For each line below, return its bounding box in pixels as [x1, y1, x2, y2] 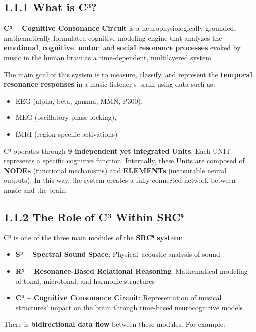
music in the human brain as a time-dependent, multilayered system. [4, 52, 213, 62]
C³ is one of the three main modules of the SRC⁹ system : [4, 232, 183, 242]
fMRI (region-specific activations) [15, 128, 118, 139]
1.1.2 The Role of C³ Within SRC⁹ [4, 209, 184, 224]
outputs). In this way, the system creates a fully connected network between [4, 175, 236, 185]
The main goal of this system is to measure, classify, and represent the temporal [4, 69, 252, 79]
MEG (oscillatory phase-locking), [15, 112, 117, 122]
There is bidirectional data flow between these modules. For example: [4, 319, 225, 329]
